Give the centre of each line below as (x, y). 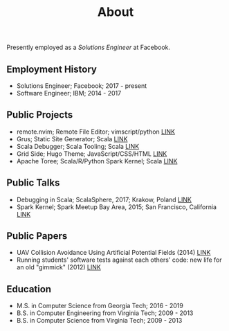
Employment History (52, 69)
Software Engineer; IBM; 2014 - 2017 (69, 93)
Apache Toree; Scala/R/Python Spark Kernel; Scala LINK (97, 161)
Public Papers (37, 236)
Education (29, 289)
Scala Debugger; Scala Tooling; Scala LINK (78, 146)
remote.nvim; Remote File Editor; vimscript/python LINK (96, 132)
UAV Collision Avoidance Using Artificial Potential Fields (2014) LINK (113, 253)
